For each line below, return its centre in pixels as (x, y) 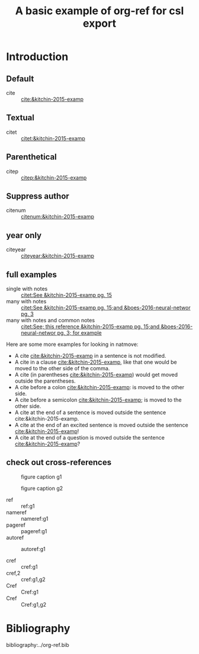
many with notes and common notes (51, 320)
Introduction (37, 57)
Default (20, 78)
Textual (20, 118)
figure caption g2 (42, 488)
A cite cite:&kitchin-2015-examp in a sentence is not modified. (90, 356)
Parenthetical (32, 157)
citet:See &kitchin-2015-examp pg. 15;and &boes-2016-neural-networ (106, 308)
